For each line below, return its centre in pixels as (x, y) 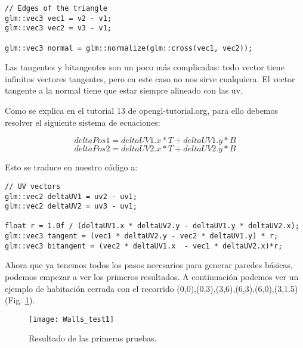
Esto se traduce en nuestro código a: (71, 167)
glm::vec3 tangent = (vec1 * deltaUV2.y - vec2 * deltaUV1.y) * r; (142, 236)
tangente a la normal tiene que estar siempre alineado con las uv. (124, 90)
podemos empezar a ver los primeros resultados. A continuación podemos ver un (152, 277)
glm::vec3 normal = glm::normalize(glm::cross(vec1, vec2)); (129, 48)
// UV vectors (33, 186)
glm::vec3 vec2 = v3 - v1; (58, 28)
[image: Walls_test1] (72, 319)
